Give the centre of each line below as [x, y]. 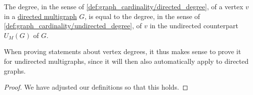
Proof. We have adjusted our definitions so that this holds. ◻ [96, 87]
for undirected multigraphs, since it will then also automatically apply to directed [126, 61]
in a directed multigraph [41, 16]
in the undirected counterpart [194, 26]
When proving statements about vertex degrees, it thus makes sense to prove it [123, 51]
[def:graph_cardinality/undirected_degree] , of [73, 26]
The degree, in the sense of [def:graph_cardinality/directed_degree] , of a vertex [124, 6]
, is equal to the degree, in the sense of [142, 16]
